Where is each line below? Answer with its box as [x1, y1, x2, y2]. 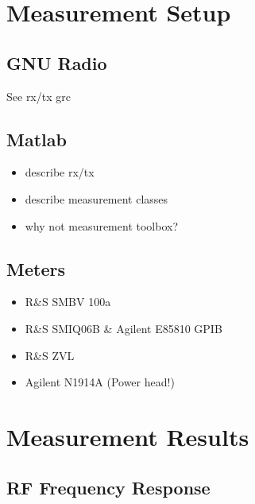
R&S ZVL [25, 347, 75, 363]
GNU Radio [6, 50, 107, 75]
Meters [6, 256, 65, 281]
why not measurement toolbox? [25, 217, 179, 234]
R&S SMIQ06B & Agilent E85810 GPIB [25, 320, 222, 336]
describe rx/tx [25, 164, 95, 180]
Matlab [6, 126, 67, 151]
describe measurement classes [25, 190, 168, 207]
